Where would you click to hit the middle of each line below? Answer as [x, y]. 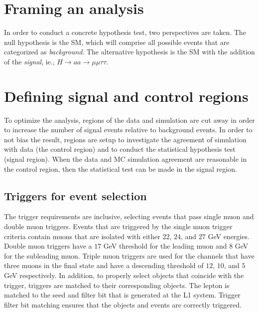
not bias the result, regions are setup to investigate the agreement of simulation [125, 139]
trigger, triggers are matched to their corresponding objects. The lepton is [117, 285]
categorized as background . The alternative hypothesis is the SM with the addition [129, 52]
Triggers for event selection [75, 195]
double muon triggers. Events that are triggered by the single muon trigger [118, 226]
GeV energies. [229, 236]
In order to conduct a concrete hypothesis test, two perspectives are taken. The [125, 32]
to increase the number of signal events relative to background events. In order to [128, 130]
